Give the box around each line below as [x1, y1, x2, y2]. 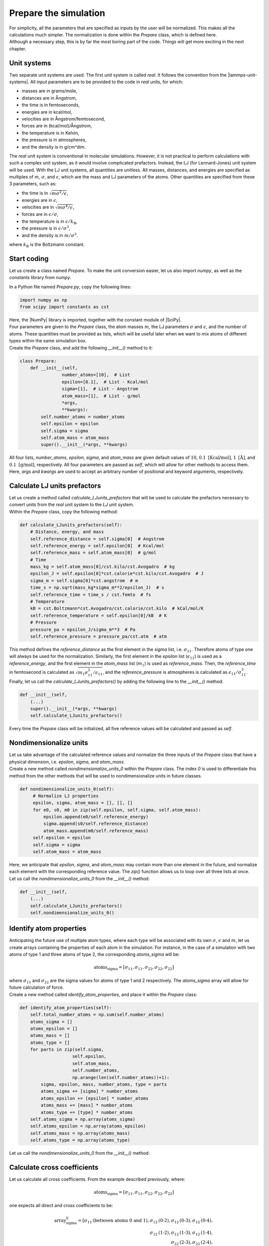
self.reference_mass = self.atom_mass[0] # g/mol [30, 550, 156, 556]
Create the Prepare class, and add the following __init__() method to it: [9, 344, 153, 351]
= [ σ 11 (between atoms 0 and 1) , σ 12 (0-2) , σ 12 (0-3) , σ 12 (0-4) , [78, 1218, 213, 1225]
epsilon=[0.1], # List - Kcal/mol [61, 379, 149, 385]
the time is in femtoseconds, [21, 102, 80, 108]
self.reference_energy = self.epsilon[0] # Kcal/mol [30, 543, 164, 548]
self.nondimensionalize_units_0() [30, 910, 115, 916]
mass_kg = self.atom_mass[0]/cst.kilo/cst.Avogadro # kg [30, 564, 175, 570]
